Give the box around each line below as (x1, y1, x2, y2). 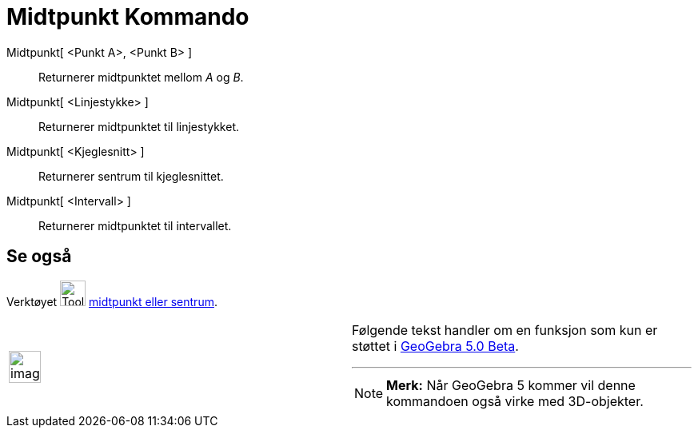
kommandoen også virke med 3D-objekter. (386, 392, 644, 409)
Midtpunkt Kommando (6, 3, 249, 30)
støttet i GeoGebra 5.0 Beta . (352, 337, 519, 354)
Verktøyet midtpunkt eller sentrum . (6, 294, 217, 309)
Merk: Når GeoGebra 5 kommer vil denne (386, 376, 636, 393)
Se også (6, 246, 72, 267)
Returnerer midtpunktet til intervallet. (38, 218, 232, 233)
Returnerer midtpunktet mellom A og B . (38, 70, 244, 84)
